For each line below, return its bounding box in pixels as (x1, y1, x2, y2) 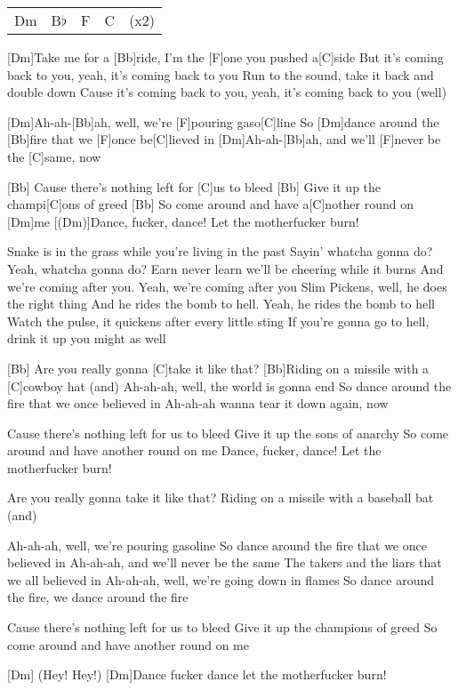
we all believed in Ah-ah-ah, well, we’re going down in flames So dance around (7, 570, 435, 589)
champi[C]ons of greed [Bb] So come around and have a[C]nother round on (7, 195, 414, 213)
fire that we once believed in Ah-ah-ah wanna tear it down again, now (7, 394, 389, 413)
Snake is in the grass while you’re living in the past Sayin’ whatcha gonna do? (7, 242, 433, 261)
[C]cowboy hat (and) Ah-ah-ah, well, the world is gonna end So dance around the (7, 376, 452, 395)
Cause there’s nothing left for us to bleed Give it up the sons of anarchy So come (7, 423, 449, 442)
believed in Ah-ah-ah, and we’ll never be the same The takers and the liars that (7, 553, 442, 572)
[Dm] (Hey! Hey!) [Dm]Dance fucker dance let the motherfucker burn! (7, 665, 387, 684)
